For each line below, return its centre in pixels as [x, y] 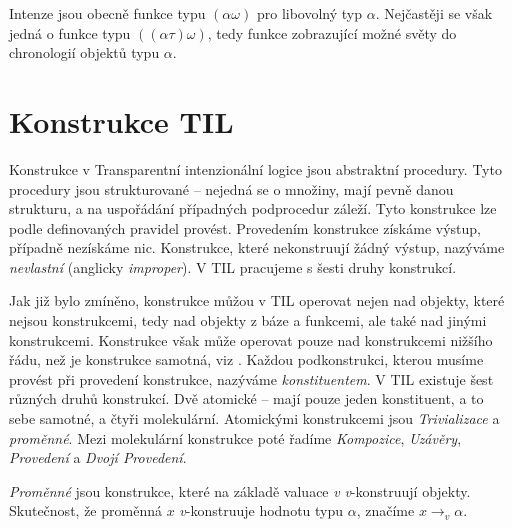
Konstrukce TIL [121, 120]
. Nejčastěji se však [434, 13]
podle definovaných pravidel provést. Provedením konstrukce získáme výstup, [245, 227]
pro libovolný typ [309, 13]
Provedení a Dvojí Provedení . [98, 457]
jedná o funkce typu [70, 32]
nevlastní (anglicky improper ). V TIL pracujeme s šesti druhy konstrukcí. [233, 266]
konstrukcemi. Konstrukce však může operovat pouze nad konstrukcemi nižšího [251, 339]
